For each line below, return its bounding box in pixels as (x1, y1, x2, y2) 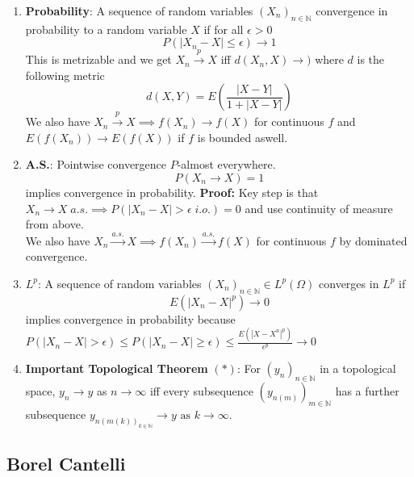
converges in (319, 274, 379, 291)
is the (357, 51, 385, 68)
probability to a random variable (25, 20, 187, 37)
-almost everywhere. (177, 156, 276, 173)
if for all (203, 20, 244, 37)
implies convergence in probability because (25, 310, 236, 327)
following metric (25, 66, 105, 83)
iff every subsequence (149, 383, 254, 400)
